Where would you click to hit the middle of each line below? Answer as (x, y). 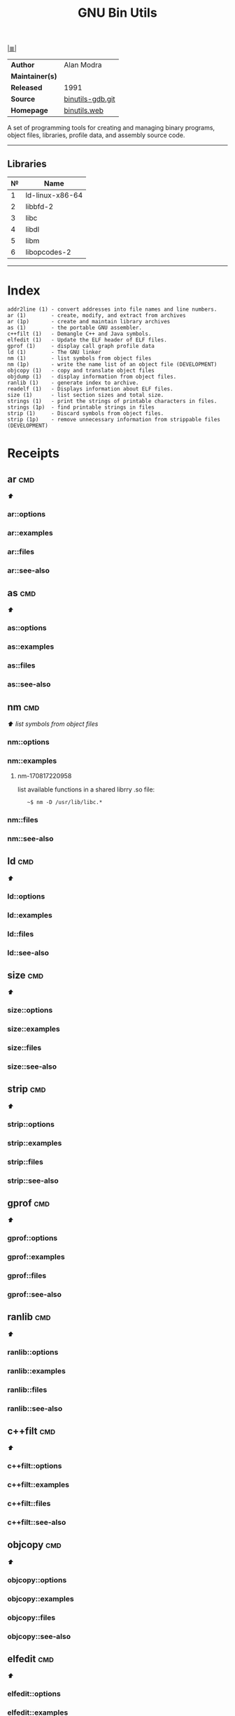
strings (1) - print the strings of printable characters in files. (112, 401)
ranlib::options (33, 1352)
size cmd (26, 975)
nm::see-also (30, 839)
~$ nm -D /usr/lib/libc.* (65, 803)
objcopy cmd (34, 1545)
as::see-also (29, 684)
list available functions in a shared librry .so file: (86, 789)
